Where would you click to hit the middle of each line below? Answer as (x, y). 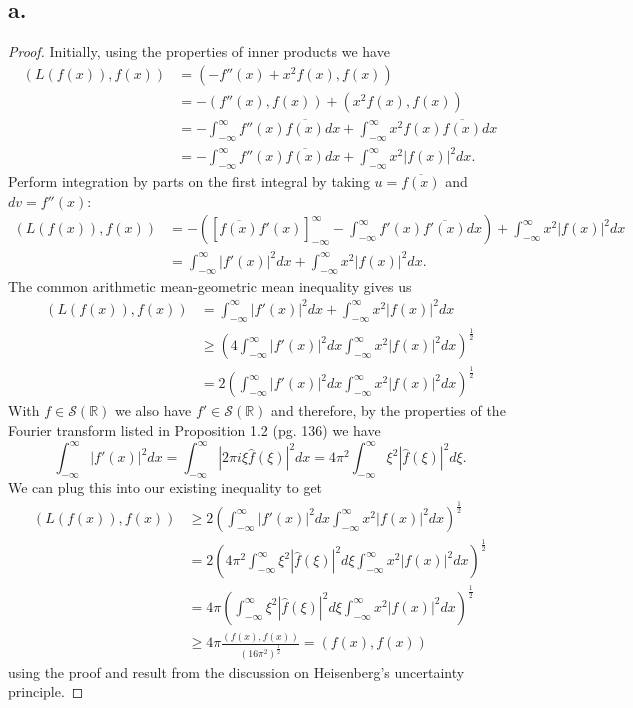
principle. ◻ (46, 691)
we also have (153, 410)
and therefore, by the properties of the (388, 410)
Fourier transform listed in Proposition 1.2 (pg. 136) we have (194, 430)
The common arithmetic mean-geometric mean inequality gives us (210, 285)
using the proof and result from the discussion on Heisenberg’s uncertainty (236, 671)
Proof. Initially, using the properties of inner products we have (199, 51)
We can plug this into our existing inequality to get (165, 486)
